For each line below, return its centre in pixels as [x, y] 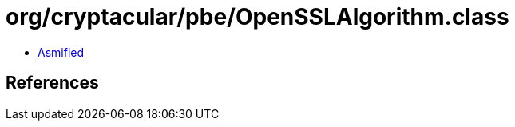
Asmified [61, 52]
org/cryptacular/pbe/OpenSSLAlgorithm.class [257, 17]
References [52, 83]
